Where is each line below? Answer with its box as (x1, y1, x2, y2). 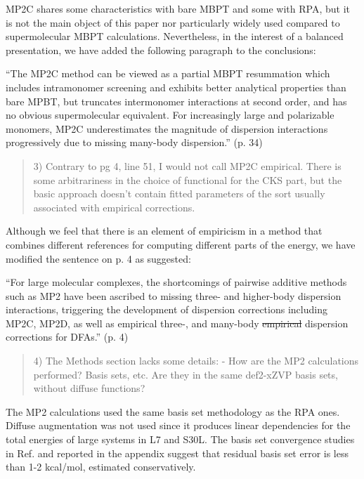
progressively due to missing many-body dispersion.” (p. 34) (6, 135, 263, 150)
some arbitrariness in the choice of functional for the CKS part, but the (33, 172, 342, 187)
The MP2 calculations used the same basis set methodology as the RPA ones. (6, 404, 340, 419)
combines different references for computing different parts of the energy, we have (6, 237, 356, 251)
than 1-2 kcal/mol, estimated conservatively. (6, 459, 196, 474)
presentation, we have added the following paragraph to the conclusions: (6, 42, 316, 57)
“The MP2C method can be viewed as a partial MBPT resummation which (6, 66, 330, 81)
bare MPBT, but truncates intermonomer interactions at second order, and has (6, 93, 347, 108)
